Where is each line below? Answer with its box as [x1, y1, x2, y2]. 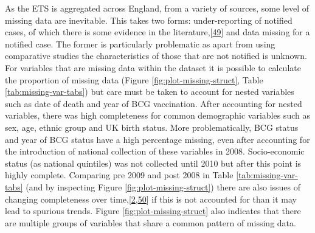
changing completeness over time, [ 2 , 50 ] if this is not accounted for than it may [5, 192, 297, 205]
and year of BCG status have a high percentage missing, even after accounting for [5, 133, 310, 145]
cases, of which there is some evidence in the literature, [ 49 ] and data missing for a [5, 26, 310, 38]
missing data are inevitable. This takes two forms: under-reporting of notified [5, 13, 292, 26]
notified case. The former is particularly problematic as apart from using [5, 37, 275, 50]
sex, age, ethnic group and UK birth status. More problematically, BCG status [5, 120, 299, 133]
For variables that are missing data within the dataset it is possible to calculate [5, 61, 301, 74]
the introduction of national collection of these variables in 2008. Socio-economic [5, 145, 305, 158]
